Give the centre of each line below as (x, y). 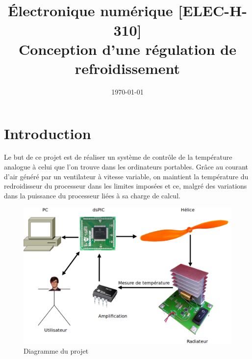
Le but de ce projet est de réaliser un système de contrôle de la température (118, 157)
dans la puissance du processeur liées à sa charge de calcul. (92, 195)
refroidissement (127, 68)
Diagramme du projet (56, 351)
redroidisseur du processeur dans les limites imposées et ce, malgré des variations (126, 186)
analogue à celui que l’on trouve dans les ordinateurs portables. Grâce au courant (126, 167)
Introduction (48, 133)
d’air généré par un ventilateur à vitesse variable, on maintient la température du (126, 176)
